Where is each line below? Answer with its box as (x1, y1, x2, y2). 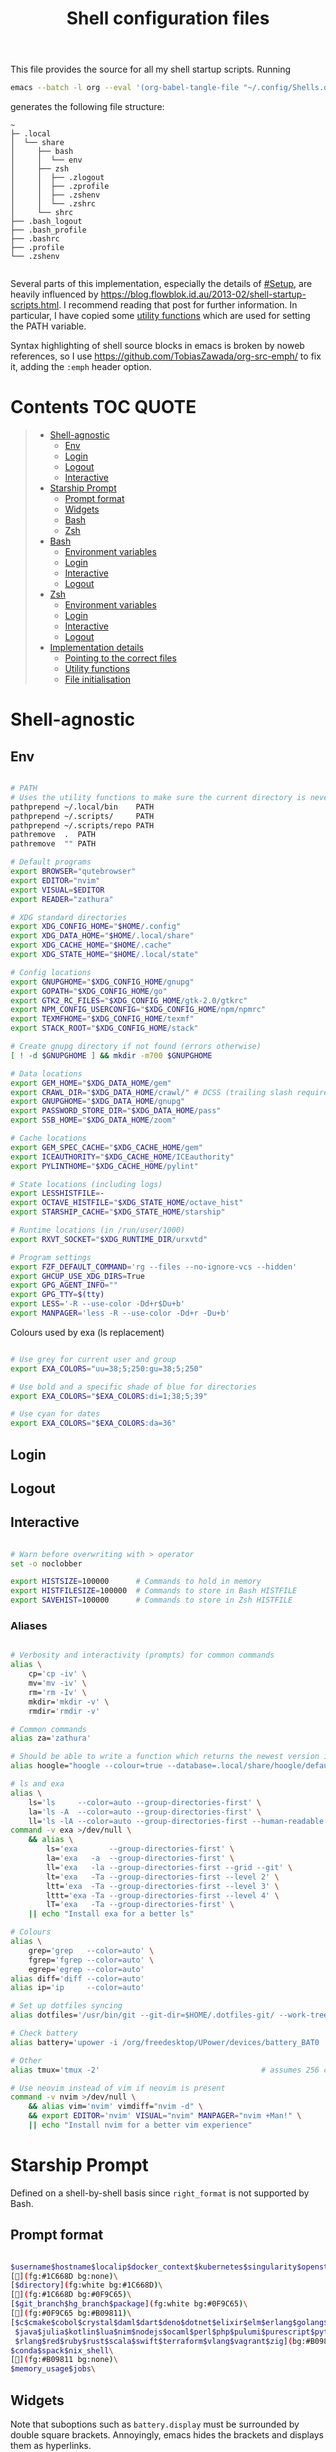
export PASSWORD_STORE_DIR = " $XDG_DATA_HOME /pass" (10, 1106, 222, 1116)
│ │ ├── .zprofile (10, 182, 110, 192)
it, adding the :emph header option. (10, 361, 152, 373)
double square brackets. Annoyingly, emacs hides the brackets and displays (10, 2428, 324, 2441)
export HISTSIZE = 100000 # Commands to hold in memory (10, 1577, 262, 1587)
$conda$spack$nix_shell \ (10, 2345, 114, 2356)
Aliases (10, 1619, 48, 1633)
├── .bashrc (10, 234, 60, 244)
